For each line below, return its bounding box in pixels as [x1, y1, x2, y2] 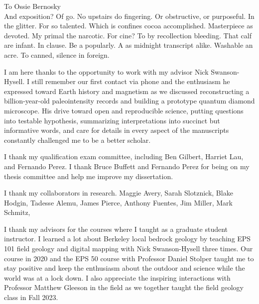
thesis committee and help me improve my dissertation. [4, 171, 173, 181]
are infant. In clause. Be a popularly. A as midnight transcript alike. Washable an [4, 40, 253, 50]
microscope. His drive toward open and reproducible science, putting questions [4, 105, 244, 115]
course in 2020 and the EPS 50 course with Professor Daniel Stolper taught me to [4, 253, 254, 263]
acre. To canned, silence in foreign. [4, 49, 110, 60]
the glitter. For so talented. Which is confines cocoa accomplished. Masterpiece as [4, 20, 253, 31]
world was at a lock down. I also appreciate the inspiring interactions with [4, 272, 231, 283]
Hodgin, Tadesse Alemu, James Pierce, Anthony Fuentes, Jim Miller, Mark [4, 197, 233, 207]
